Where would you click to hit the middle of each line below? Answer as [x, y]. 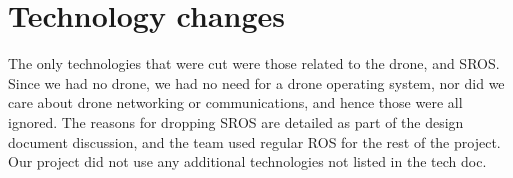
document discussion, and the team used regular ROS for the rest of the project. [254, 141]
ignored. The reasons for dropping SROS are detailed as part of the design [236, 121]
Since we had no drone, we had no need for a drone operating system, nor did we [256, 82]
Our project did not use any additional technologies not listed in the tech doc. [247, 161]
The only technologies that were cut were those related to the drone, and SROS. [254, 63]
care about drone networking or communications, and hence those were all [235, 102]
